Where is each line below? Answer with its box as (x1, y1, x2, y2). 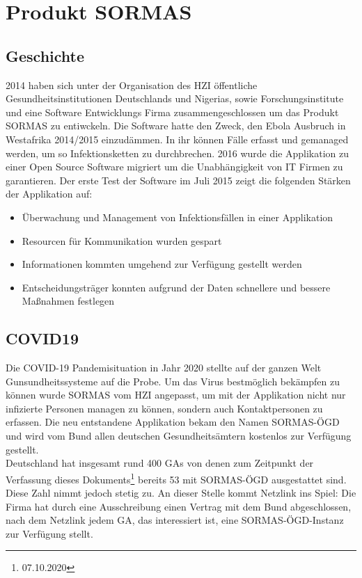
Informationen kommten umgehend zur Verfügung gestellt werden (22, 257, 302, 271)
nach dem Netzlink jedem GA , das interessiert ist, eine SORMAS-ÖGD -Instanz (6, 513, 344, 527)
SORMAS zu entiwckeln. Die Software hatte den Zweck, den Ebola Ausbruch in (6, 118, 346, 133)
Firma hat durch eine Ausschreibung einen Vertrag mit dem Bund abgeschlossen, (6, 499, 352, 513)
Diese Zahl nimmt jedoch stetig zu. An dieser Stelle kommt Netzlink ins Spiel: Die (6, 485, 356, 500)
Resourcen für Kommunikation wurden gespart (22, 233, 222, 248)
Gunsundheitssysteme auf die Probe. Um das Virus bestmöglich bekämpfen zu (6, 374, 340, 388)
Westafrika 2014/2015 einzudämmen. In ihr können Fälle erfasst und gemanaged (6, 131, 349, 146)
